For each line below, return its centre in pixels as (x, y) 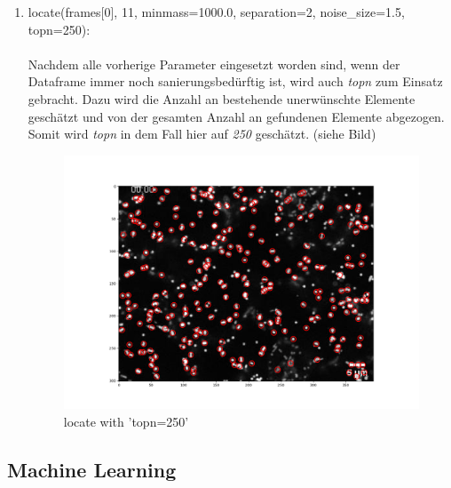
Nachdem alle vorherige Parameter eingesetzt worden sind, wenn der (214, 64)
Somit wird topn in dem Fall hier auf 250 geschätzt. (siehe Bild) (202, 134)
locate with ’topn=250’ (126, 422)
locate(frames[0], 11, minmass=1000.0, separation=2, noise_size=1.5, (216, 12)
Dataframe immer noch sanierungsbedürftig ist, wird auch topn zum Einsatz (235, 81)
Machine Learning (92, 470)
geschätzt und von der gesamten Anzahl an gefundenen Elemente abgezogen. (236, 116)
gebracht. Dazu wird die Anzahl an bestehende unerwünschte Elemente (222, 98)
